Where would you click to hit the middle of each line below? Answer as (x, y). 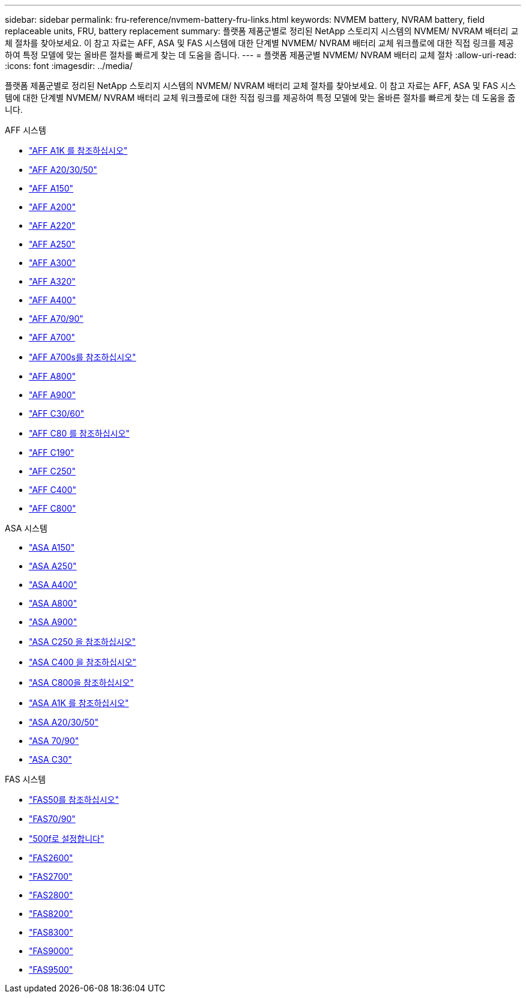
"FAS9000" (51, 951)
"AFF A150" (51, 188)
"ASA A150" (52, 547)
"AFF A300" (53, 263)
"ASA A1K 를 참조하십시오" (79, 703)
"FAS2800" (51, 895)
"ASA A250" (53, 566)
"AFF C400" (53, 490)
